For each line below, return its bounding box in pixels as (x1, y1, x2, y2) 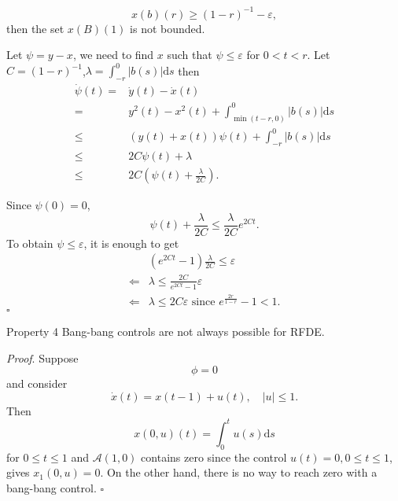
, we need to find (72, 46, 154, 63)
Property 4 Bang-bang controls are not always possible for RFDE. (6, 322, 325, 339)
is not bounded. (130, 20, 205, 36)
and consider (6, 375, 68, 392)
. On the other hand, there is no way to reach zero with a (100, 464, 378, 481)
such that (167, 46, 212, 63)
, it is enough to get (83, 234, 179, 251)
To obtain (6, 234, 53, 251)
